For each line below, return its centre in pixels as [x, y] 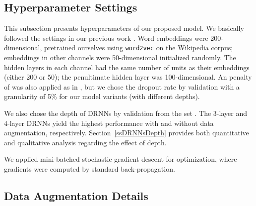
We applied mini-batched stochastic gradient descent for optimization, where [121, 159]
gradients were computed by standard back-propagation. [90, 168]
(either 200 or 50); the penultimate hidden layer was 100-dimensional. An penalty [128, 77]
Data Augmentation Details [76, 195]
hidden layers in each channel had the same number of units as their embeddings [127, 67]
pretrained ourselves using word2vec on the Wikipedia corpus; [138, 48]
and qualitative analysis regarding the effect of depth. [85, 142]
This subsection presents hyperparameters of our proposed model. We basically [124, 28]
